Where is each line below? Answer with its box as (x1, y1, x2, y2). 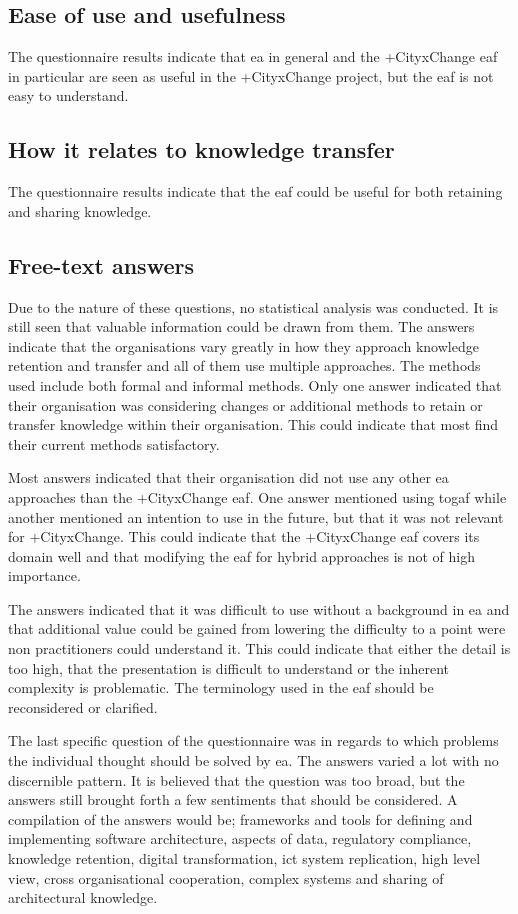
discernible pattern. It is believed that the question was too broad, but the (8, 769, 465, 790)
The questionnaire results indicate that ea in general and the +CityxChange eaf (8, 46, 498, 67)
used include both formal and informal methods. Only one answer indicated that (8, 374, 502, 395)
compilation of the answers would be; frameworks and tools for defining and (8, 808, 473, 829)
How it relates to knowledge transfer (8, 134, 395, 165)
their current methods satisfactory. (8, 433, 220, 454)
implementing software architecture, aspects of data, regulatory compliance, (8, 828, 472, 849)
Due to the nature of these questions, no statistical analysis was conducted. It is (8, 296, 499, 317)
